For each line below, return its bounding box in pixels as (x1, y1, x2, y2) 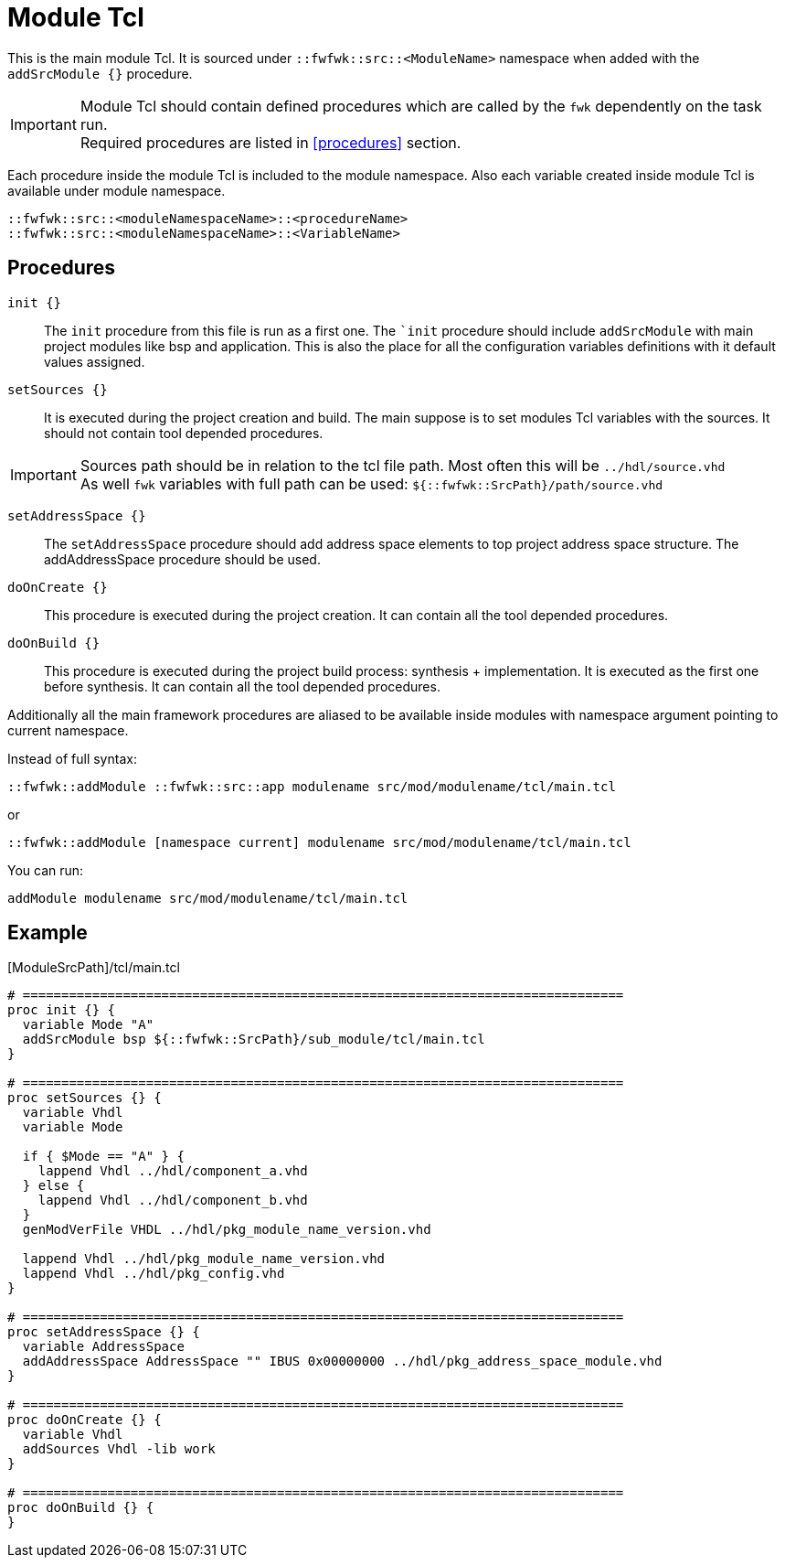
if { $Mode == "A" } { (22, 1149, 185, 1164)
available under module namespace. (7, 182, 226, 198)
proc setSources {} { (7, 1090, 162, 1106)
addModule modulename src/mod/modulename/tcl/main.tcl (7, 890, 408, 906)
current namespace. (7, 722, 129, 738)
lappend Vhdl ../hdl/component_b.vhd (37, 1193, 308, 1208)
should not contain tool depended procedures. (44, 424, 324, 441)
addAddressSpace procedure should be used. (44, 551, 321, 567)
